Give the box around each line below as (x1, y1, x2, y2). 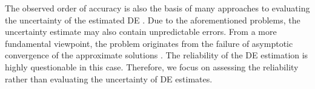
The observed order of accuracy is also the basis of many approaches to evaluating (5, 2, 310, 14)
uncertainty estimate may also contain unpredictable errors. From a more (5, 25, 277, 38)
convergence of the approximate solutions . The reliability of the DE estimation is (5, 49, 308, 61)
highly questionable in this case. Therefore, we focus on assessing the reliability (5, 60, 299, 73)
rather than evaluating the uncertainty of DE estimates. (5, 72, 213, 85)
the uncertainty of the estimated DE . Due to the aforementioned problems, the (5, 13, 300, 26)
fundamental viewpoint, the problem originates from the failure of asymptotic (5, 37, 293, 49)
